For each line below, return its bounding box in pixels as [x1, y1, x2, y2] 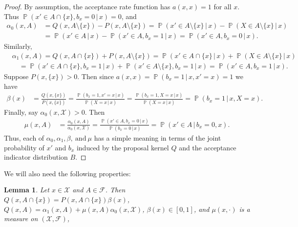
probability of [4, 142, 44, 152]
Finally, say [4, 106, 38, 117]
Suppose [4, 71, 29, 81]
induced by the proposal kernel [76, 142, 169, 152]
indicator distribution [4, 152, 68, 162]
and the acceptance [179, 142, 236, 152]
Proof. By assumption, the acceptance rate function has [4, 1, 170, 11]
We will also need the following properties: [4, 168, 131, 178]
